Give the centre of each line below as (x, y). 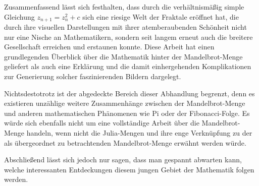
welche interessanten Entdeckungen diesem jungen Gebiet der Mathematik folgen (129, 169)
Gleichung (19, 16)
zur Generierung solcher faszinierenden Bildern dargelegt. (93, 76)
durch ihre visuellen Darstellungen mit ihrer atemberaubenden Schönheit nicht (125, 27)
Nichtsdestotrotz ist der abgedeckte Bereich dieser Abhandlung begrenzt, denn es (129, 93)
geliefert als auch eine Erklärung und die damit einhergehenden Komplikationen (128, 66)
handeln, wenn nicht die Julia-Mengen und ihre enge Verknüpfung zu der (139, 132)
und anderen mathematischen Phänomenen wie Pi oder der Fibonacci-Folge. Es (127, 113)
